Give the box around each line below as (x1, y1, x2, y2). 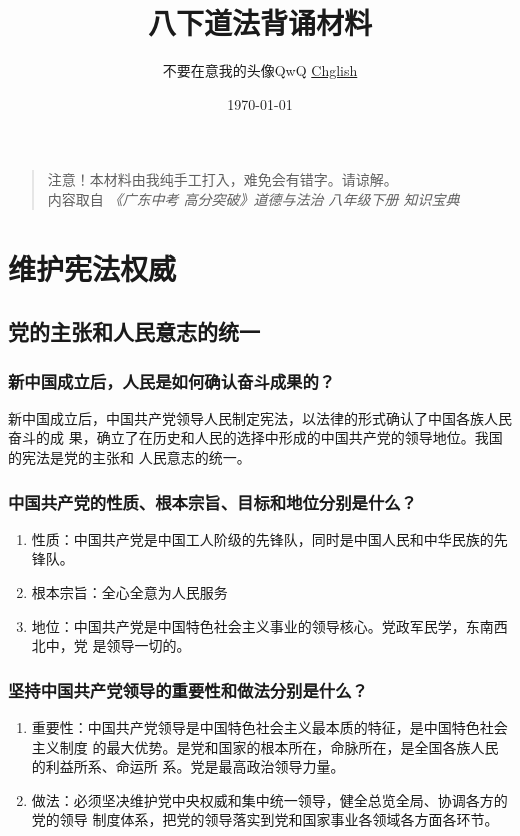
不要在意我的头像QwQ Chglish (162, 60, 358, 81)
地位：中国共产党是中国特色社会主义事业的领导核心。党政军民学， (31, 615, 466, 636)
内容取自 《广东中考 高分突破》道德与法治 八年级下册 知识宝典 (47, 188, 460, 209)
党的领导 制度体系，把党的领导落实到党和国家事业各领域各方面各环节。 (31, 809, 499, 830)
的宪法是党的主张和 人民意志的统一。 (8, 447, 251, 468)
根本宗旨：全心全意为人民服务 (31, 582, 228, 603)
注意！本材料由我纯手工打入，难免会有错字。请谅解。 (47, 169, 398, 190)
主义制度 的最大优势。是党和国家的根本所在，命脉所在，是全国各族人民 (31, 736, 499, 757)
